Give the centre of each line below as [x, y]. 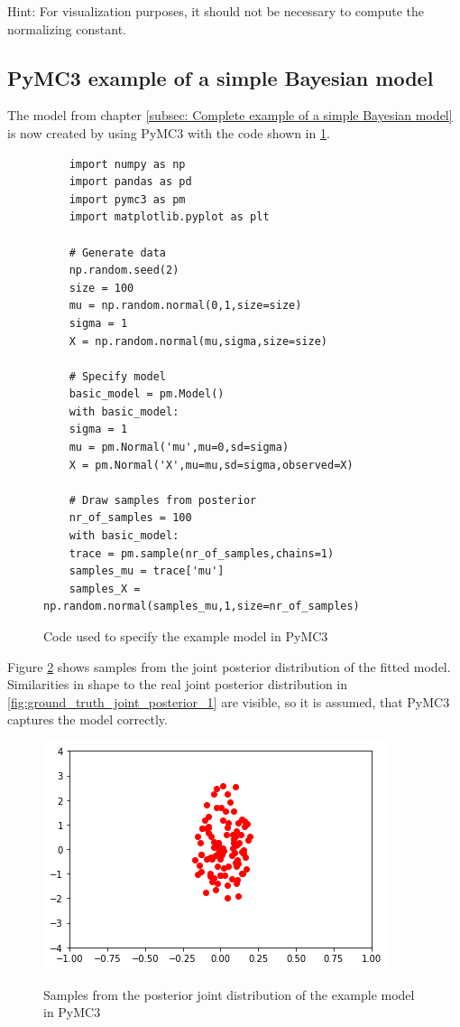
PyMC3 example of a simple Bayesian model [221, 77]
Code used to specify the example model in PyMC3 [186, 636]
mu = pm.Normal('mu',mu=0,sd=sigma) [179, 448]
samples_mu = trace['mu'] [147, 571]
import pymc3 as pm [127, 199]
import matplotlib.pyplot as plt [169, 217]
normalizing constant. [67, 28]
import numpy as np [127, 164]
